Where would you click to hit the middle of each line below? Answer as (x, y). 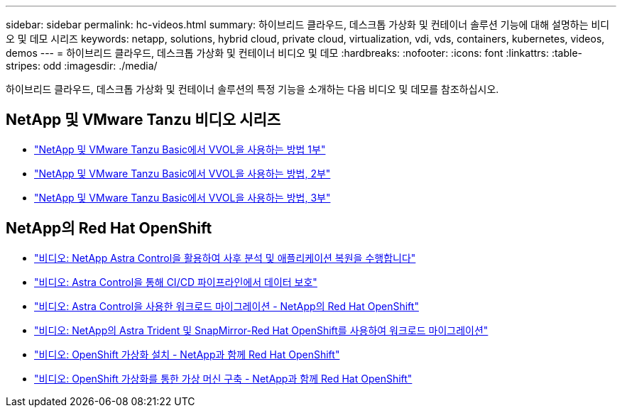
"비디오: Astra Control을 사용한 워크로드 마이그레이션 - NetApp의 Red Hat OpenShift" (227, 306)
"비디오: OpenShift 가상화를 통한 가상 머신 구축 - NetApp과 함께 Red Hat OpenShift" (223, 378)
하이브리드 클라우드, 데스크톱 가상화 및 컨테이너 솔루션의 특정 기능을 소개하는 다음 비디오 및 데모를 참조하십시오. (252, 89)
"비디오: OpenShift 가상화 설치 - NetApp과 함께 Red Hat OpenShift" (187, 354)
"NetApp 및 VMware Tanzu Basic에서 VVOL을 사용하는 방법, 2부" (182, 173)
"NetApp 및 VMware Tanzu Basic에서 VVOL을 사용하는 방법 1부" (180, 149)
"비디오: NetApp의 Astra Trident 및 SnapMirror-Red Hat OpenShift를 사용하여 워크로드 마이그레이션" (261, 330)
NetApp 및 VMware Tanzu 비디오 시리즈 (143, 120)
